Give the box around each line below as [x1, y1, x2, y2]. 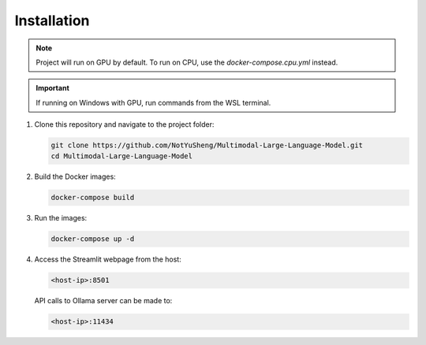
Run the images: [34, 213, 88, 223]
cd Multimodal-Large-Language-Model [50, 152, 193, 161]
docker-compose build [50, 193, 135, 202]
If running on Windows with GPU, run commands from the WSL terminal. [35, 98, 271, 107]
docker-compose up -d [50, 235, 135, 243]
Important [35, 83, 70, 93]
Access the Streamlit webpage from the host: [34, 254, 181, 264]
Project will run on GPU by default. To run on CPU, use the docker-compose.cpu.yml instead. [35, 57, 338, 67]
